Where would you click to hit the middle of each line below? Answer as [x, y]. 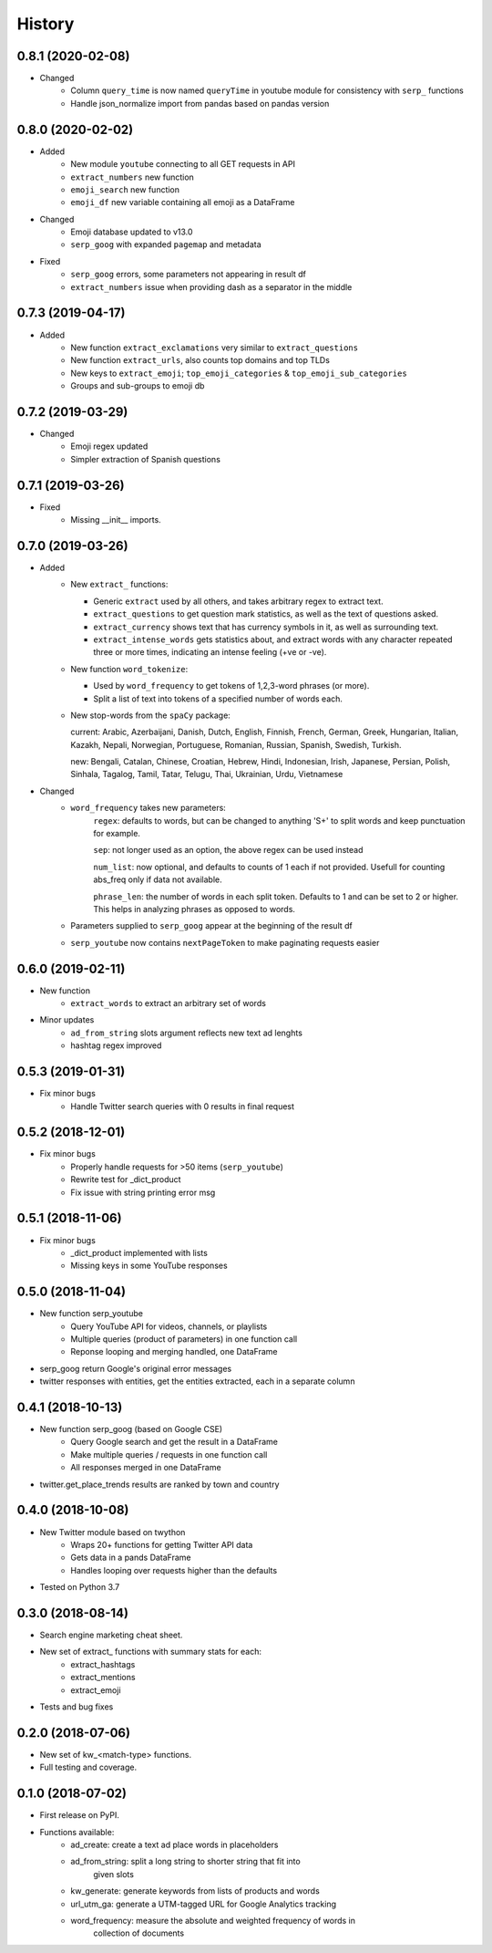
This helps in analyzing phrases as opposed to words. [195, 909]
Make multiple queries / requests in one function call [169, 1454]
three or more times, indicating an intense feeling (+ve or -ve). [210, 652]
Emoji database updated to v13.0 [132, 232]
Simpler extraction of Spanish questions [145, 459]
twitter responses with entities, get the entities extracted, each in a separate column [197, 1381]
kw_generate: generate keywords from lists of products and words [195, 1891]
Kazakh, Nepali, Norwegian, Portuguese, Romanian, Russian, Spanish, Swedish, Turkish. [236, 744]
